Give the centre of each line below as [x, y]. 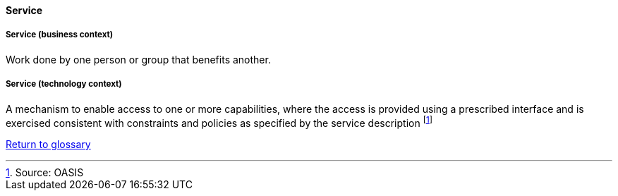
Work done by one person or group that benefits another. [138, 59]
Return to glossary [48, 145]
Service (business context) [60, 35]
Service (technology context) [64, 84]
